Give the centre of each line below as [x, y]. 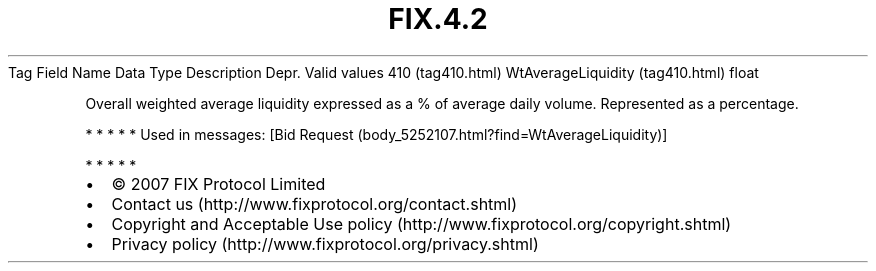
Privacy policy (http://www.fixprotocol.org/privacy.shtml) [325, 243]
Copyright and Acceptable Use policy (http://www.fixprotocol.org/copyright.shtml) [421, 223]
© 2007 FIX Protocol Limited [218, 183]
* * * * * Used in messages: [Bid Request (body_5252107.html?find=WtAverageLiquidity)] [376, 134]
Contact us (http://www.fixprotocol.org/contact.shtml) [314, 203]
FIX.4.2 [438, 19]
